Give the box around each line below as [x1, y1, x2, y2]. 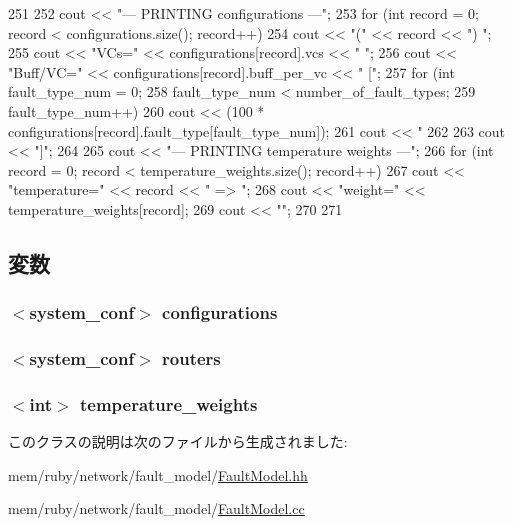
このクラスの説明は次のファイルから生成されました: [8, 431, 348, 452]
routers [162, 346, 221, 371]
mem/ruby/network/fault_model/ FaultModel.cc [8, 498, 305, 519]
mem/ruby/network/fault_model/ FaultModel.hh [8, 464, 308, 485]
